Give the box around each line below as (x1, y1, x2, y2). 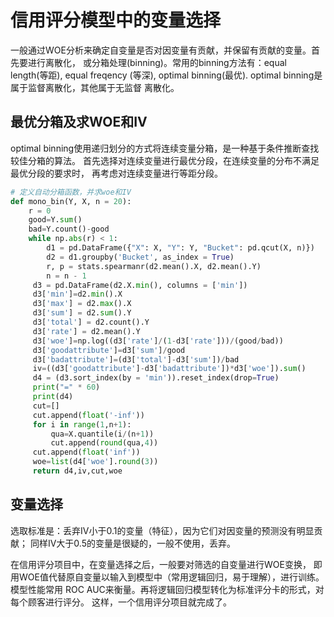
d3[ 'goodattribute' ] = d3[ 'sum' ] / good (32, 345, 186, 355)
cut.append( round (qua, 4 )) (50, 438, 159, 448)
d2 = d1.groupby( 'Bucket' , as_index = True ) (46, 252, 235, 262)
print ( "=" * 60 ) (32, 382, 101, 393)
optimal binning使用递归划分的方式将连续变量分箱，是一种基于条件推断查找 (10, 142, 320, 154)
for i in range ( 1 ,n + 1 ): (32, 419, 132, 430)
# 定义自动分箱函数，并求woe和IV (10, 187, 132, 197)
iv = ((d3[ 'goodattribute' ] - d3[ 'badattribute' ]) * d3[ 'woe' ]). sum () (32, 364, 307, 374)
